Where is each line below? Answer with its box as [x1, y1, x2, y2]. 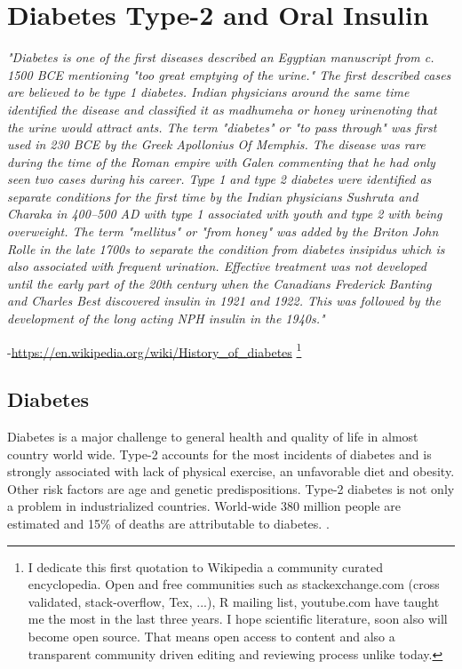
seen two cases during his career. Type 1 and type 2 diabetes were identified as [7, 170, 432, 188]
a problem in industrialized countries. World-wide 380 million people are [7, 497, 401, 515]
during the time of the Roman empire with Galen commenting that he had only [7, 152, 435, 171]
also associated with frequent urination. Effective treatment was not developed [7, 257, 426, 275]
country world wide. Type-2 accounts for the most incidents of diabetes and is [7, 444, 432, 463]
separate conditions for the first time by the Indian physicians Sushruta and [7, 187, 418, 205]
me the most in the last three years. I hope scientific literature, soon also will [28, 609, 448, 628]
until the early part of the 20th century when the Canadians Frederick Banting [7, 274, 432, 292]
